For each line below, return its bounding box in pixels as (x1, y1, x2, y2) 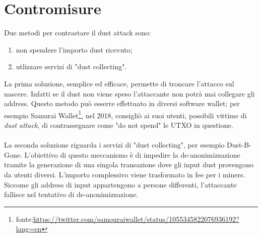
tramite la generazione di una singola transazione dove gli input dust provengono (4, 159, 254, 170)
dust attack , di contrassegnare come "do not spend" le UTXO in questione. (4, 119, 233, 130)
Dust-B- (227, 139, 251, 150)
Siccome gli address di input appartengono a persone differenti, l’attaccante (4, 179, 237, 189)
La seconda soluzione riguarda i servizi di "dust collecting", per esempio (4, 139, 225, 150)
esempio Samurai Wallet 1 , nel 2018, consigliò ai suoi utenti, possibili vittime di (4, 108, 247, 120)
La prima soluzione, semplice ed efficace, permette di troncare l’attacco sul (4, 78, 234, 88)
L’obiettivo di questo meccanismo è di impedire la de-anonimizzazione (24, 149, 240, 160)
